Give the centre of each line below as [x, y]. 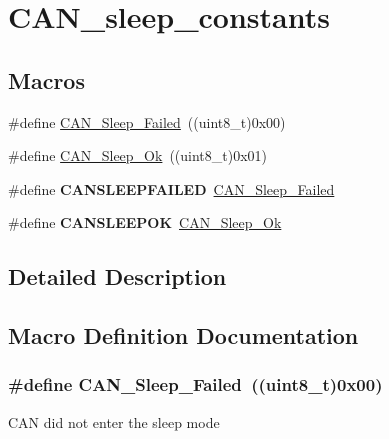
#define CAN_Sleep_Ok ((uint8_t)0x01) [138, 155]
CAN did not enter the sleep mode [114, 421]
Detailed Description [117, 276]
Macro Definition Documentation [183, 335]
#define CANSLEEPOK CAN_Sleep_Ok [145, 222]
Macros [46, 79]
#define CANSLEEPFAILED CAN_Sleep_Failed [171, 188]
